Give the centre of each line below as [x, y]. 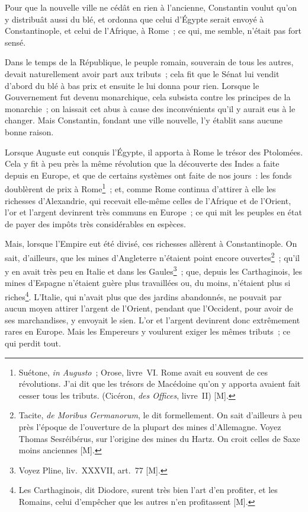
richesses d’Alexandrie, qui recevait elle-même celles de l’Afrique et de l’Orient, [148, 200]
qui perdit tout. [33, 343]
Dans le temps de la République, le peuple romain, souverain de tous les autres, [149, 62]
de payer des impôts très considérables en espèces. [95, 223]
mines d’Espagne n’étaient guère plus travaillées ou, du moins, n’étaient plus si [148, 283]
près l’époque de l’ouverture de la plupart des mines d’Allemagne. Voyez [150, 427]
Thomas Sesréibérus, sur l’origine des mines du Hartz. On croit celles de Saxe [159, 438]
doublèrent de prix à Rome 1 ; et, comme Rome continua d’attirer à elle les [140, 188]
